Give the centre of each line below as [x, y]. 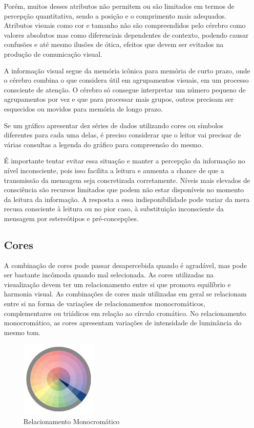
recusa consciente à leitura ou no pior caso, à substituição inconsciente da [114, 209]
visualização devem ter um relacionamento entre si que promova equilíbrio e [117, 284]
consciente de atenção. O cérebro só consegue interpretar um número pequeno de [125, 89]
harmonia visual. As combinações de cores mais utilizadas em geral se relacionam [125, 294]
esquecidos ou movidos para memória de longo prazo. [84, 108]
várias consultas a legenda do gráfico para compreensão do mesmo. [104, 144]
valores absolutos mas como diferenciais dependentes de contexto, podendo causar [126, 34]
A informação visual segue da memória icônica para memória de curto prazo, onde [127, 70]
